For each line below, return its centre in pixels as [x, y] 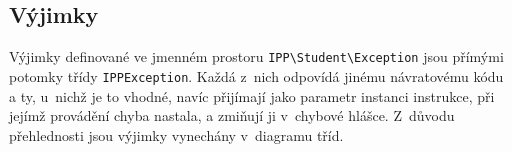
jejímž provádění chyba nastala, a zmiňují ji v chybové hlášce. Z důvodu [232, 115]
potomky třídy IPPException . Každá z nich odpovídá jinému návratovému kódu [256, 75]
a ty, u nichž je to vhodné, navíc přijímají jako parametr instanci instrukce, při [252, 95]
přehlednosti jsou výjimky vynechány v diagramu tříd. [176, 134]
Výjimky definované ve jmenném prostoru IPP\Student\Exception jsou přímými [256, 56]
